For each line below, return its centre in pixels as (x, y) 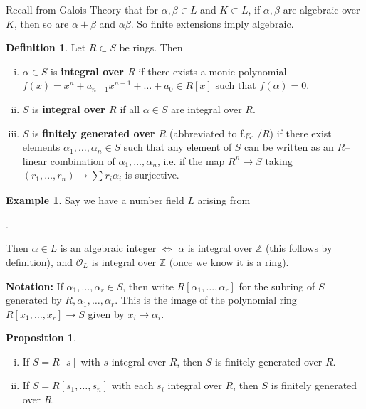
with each (132, 385)
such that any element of (178, 147)
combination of (83, 160)
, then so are (41, 23)
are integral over (206, 108)
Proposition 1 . (41, 338)
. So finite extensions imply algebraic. (212, 23)
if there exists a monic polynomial (213, 71)
